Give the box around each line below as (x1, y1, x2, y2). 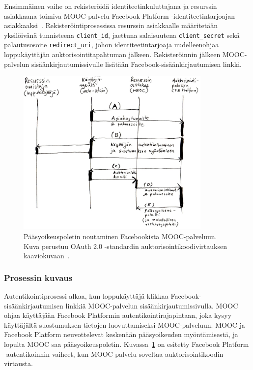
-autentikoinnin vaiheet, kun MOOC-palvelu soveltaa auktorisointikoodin (4, 348, 224, 359)
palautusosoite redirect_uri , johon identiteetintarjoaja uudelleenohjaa (4, 39, 219, 50)
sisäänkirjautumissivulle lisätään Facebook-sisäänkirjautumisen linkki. (31, 59, 242, 69)
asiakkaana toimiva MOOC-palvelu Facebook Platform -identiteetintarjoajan (4, 10, 235, 21)
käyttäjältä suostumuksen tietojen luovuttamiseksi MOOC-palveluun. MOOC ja (4, 319, 245, 330)
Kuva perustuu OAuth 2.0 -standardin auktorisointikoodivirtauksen (24, 241, 227, 251)
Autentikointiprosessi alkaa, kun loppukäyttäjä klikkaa (4, 291, 169, 301)
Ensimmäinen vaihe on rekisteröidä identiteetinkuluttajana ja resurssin (4, 1, 217, 11)
